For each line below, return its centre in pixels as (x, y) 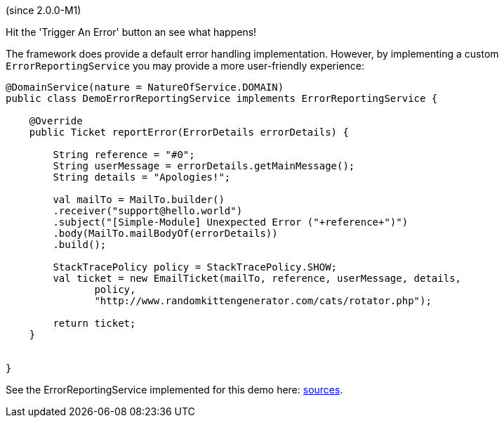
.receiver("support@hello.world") (148, 211)
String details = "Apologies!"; (142, 177)
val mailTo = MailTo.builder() (139, 200)
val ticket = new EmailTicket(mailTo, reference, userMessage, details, (257, 278)
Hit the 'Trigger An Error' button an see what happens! (131, 32)
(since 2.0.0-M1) (44, 10)
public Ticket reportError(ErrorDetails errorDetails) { (189, 132)
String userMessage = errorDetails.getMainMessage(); (204, 166)
